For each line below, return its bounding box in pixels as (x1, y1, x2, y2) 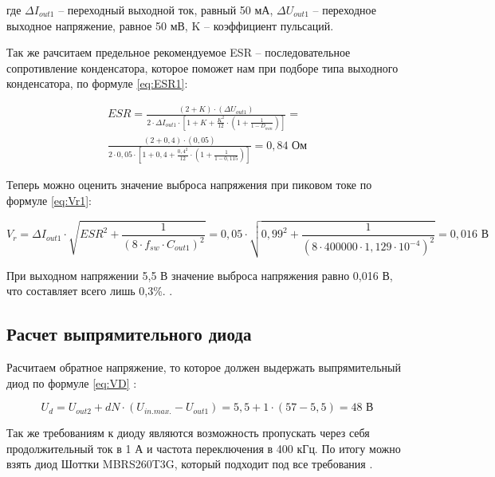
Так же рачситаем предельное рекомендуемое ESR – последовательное (6, 44, 351, 61)
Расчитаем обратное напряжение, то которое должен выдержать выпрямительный (6, 358, 401, 375)
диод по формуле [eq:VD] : (6, 374, 137, 391)
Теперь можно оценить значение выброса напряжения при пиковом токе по (6, 176, 372, 193)
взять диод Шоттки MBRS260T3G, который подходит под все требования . (6, 455, 373, 472)
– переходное (312, 2, 376, 18)
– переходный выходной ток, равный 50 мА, (58, 2, 273, 18)
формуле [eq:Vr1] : (6, 191, 92, 208)
